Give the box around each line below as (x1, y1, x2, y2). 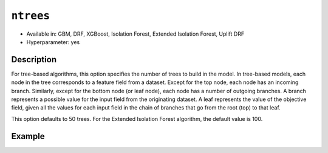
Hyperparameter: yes (26, 38, 80, 45)
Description (11, 54, 57, 65)
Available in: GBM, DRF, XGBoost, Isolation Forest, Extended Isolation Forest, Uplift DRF (26, 30, 245, 37)
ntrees (11, 9, 50, 22)
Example (11, 131, 45, 142)
